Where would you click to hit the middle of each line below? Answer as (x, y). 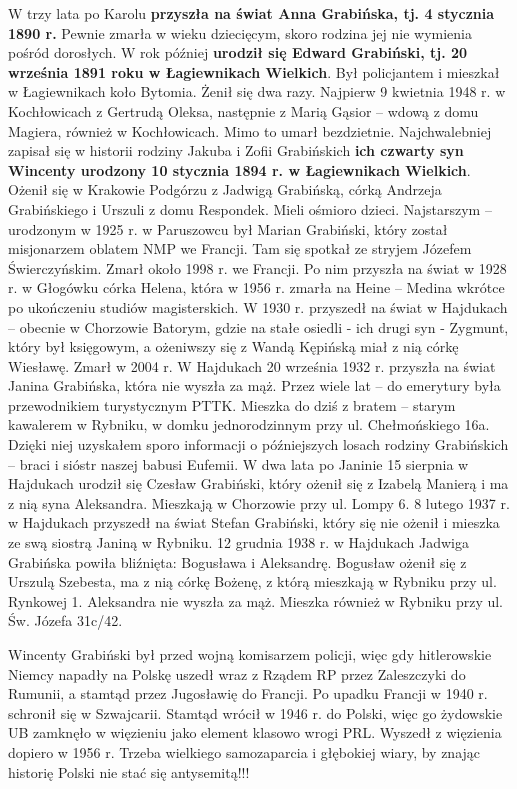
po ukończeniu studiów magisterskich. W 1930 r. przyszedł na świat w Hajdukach (258, 306)
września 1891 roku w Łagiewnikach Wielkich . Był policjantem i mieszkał (254, 71)
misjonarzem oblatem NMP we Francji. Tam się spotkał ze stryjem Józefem (240, 248)
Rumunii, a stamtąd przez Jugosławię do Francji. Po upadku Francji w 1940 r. (248, 693)
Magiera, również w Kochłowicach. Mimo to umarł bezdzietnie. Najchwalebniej (250, 130)
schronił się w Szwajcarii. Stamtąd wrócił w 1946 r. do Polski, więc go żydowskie (255, 712)
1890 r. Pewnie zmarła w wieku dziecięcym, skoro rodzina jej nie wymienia (240, 32)
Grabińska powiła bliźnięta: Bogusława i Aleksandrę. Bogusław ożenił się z (237, 561)
